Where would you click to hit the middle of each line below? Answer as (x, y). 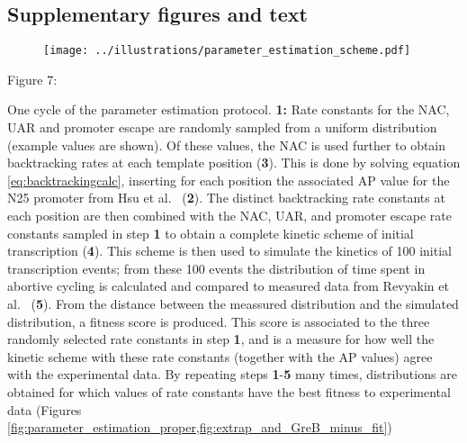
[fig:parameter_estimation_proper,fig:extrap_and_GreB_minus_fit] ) (200, 427)
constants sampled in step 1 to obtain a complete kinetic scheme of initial (211, 233)
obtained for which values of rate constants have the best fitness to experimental (229, 391)
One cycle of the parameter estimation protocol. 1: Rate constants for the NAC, (229, 109)
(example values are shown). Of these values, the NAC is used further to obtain (227, 145)
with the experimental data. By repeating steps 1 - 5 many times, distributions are (232, 374)
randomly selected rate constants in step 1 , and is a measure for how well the (221, 339)
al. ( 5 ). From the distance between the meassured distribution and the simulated (233, 303)
